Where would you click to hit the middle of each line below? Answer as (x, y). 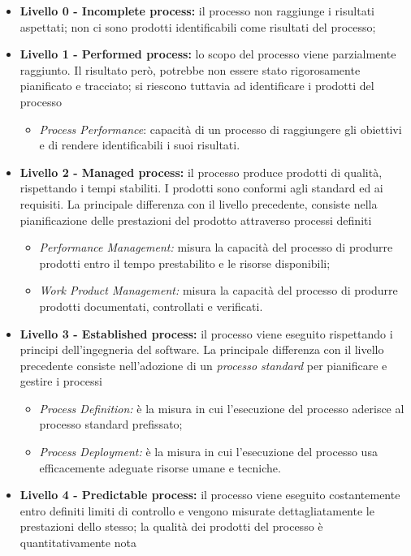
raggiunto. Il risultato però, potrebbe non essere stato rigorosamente (190, 69)
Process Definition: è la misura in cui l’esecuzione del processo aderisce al (222, 408)
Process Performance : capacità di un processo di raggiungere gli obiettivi (221, 129)
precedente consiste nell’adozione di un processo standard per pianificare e (203, 365)
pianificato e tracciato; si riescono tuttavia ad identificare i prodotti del (197, 86)
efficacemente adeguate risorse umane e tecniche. (160, 467)
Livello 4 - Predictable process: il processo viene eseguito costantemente (210, 495)
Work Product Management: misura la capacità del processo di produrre (218, 290)
